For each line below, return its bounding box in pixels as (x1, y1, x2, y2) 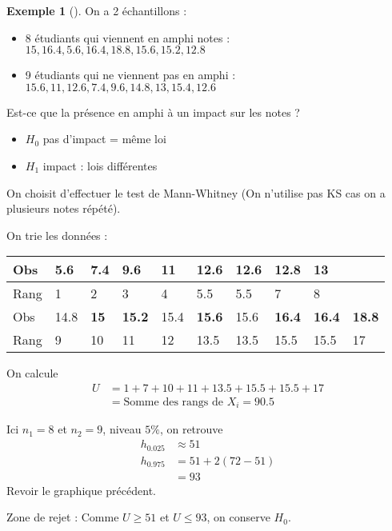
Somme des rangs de (123, 396, 223, 408)
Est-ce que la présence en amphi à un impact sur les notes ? (6, 103, 300, 120)
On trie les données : (6, 226, 108, 243)
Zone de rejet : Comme (6, 509, 119, 525)
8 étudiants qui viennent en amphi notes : (25, 29, 230, 46)
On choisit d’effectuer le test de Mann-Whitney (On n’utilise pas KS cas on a (6, 184, 386, 201)
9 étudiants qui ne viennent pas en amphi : (25, 66, 236, 83)
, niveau (102, 421, 142, 437)
